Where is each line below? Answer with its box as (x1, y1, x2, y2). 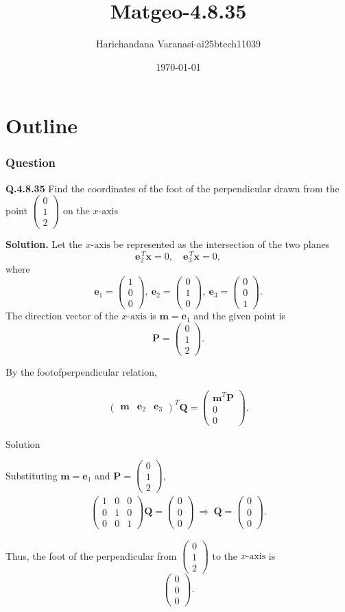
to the (212, 548, 238, 563)
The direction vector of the (5, 308, 119, 323)
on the (62, 203, 90, 217)
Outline (5, 111, 78, 139)
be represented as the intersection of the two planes (113, 237, 330, 251)
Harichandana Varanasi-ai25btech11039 (95, 36, 261, 51)
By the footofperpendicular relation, (5, 364, 157, 378)
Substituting (5, 468, 58, 482)
